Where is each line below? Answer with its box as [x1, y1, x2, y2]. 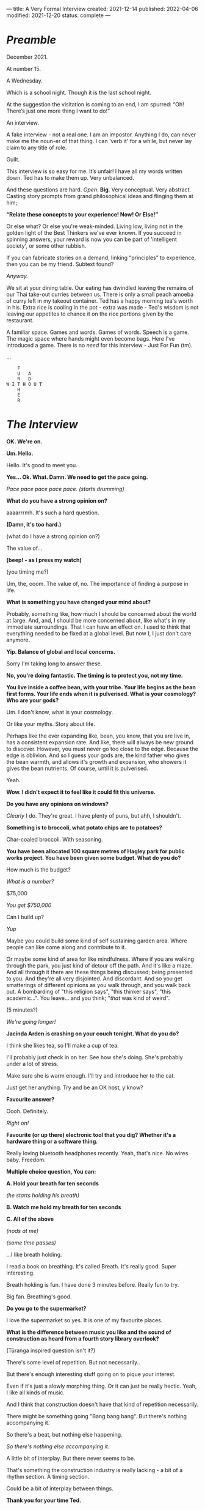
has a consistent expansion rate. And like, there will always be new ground [6, 738, 194, 746]
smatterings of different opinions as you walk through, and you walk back [6, 981, 191, 988]
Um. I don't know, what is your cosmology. [6, 708, 113, 716]
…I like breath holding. [6, 1251, 62, 1258]
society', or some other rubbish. [6, 242, 87, 250]
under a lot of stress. [6, 1060, 59, 1067]
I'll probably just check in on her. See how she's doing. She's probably [6, 1053, 183, 1060]
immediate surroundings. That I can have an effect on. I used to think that [6, 623, 191, 631]
